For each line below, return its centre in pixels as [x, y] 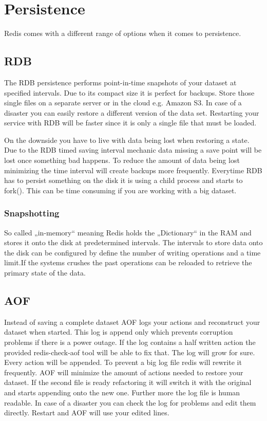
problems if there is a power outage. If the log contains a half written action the [130, 342]
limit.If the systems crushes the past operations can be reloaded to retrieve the [128, 262]
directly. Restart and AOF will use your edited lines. [87, 413]
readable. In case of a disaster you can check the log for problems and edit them [130, 402]
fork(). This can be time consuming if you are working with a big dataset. [120, 190]
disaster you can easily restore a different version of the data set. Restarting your [132, 112]
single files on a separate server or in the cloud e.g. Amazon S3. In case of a [123, 103]
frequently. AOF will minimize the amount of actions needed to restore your [124, 372]
